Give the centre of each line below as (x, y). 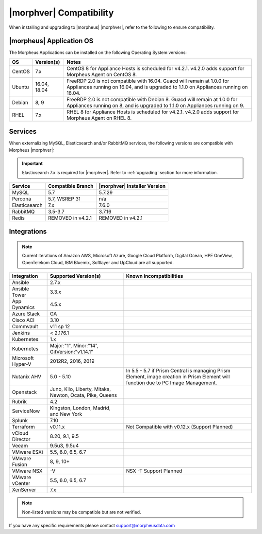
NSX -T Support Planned (154, 471)
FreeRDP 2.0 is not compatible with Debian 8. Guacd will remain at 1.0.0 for (152, 99)
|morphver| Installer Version (132, 186)
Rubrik (19, 402)
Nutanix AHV (27, 377)
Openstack (25, 392)
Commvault (25, 327)
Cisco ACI (23, 320)
